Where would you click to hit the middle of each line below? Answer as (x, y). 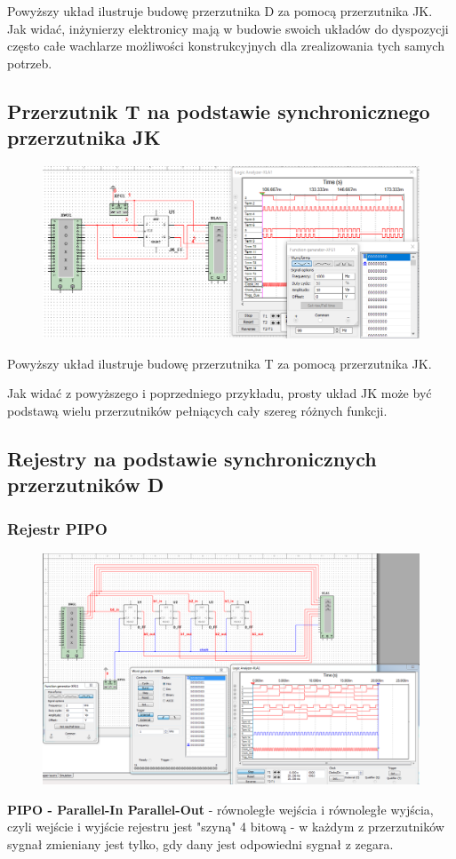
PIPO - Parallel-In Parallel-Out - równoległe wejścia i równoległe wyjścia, (220, 809)
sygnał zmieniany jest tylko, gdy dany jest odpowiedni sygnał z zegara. (200, 843)
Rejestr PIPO (57, 528)
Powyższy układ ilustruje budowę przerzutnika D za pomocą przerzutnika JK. (220, 11)
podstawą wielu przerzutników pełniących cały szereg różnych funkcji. (197, 410)
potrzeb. (30, 63)
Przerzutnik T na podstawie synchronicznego (219, 111)
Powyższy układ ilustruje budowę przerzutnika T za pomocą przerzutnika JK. (220, 363)
